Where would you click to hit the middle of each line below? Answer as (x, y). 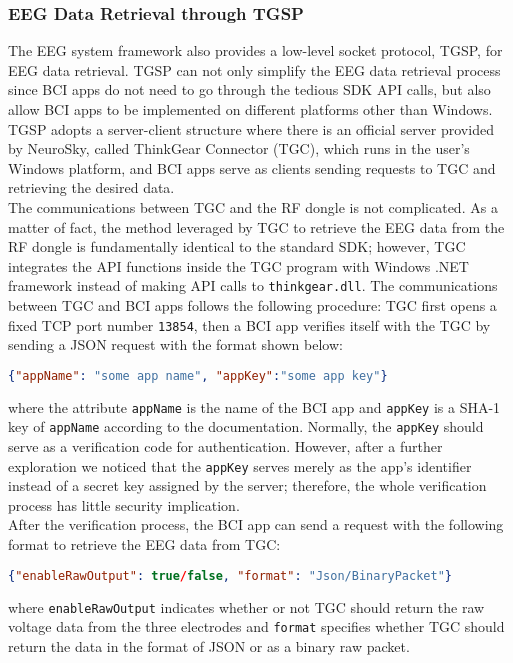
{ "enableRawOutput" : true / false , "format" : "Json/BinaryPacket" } (230, 575)
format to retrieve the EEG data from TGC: (144, 544)
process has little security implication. (124, 504)
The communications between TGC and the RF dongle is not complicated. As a (253, 206)
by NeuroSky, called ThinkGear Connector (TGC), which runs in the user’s (239, 148)
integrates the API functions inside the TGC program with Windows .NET (238, 265)
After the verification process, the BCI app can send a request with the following (256, 524)
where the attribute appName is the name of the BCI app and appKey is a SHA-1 (254, 406)
